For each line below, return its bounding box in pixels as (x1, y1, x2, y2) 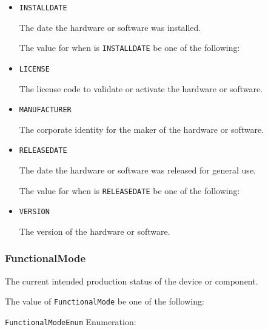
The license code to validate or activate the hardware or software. (19, 82, 263, 95)
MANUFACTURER (19, 106, 72, 115)
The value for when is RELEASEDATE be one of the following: (19, 184, 240, 197)
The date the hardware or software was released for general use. (19, 164, 256, 177)
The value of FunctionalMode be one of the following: (5, 295, 204, 308)
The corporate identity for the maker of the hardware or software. (19, 123, 264, 135)
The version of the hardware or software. (19, 224, 170, 237)
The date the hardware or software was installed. (19, 21, 201, 33)
